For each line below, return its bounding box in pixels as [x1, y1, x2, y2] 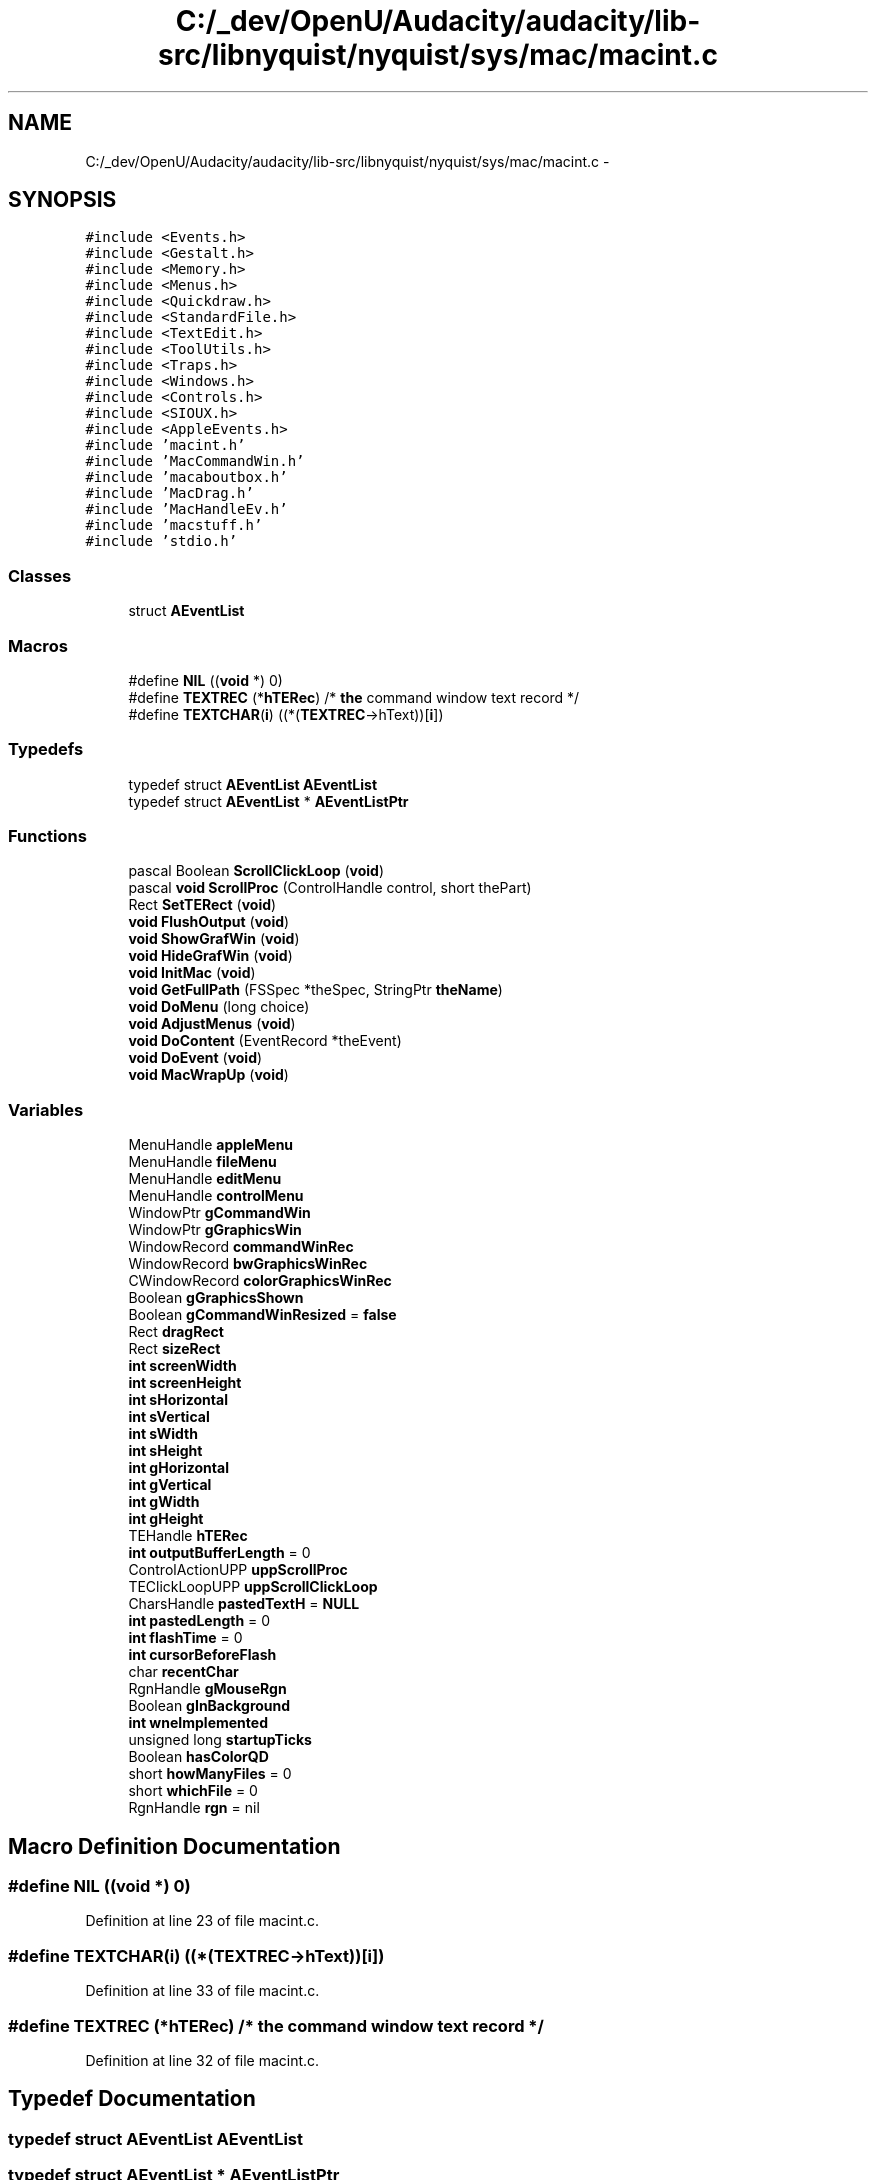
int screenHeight [128, 1374, 242, 1392]
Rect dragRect [128, 1323, 224, 1341]
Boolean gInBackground [128, 1697, 291, 1715]
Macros [8, 635, 68, 656]
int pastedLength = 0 [128, 1612, 271, 1630]
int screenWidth [128, 1357, 237, 1375]
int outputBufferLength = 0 [128, 1544, 311, 1562]
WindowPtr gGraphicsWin [128, 1221, 302, 1239]
